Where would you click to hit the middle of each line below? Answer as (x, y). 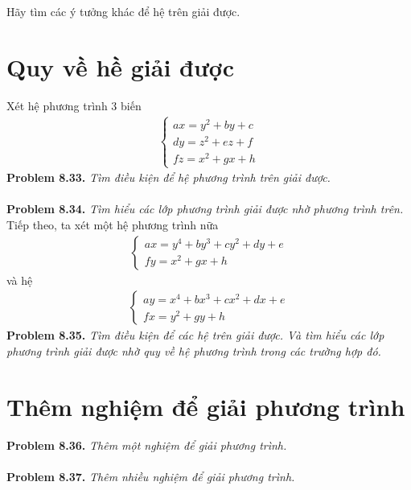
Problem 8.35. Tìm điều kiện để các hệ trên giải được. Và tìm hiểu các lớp (195, 335)
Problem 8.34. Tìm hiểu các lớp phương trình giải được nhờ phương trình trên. (205, 209)
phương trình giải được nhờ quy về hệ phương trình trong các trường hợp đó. (194, 350)
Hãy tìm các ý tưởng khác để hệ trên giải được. (123, 11)
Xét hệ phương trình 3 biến (74, 105)
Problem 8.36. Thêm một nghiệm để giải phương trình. (147, 445)
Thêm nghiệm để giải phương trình (206, 406)
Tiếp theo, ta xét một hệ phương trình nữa (113, 224)
